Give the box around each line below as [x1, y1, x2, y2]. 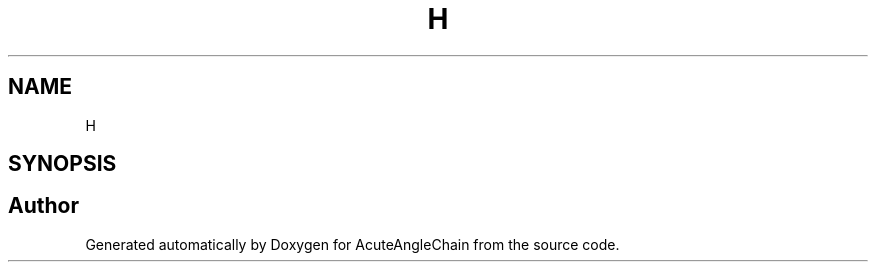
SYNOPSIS [8, 151, 117, 177]
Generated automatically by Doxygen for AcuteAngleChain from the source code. [85, 235, 620, 253]
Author [8, 193, 79, 219]
